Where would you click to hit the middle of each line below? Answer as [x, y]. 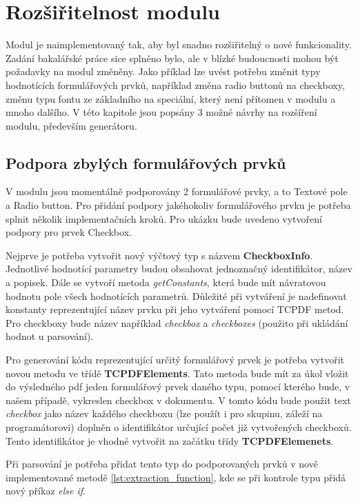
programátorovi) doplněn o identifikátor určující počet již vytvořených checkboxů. [179, 426]
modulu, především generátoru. [71, 125]
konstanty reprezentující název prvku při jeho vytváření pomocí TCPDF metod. [175, 309]
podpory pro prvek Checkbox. [69, 232]
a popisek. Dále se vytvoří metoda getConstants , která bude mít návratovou [166, 282]
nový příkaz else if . [46, 491]
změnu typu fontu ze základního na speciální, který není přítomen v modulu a [171, 98]
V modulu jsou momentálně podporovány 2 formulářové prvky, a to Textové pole [177, 191]
